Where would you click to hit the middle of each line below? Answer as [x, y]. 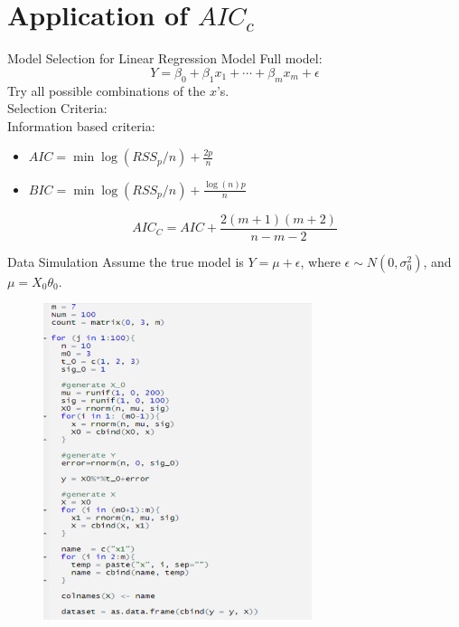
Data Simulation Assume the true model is [126, 261]
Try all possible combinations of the [107, 90]
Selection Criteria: [57, 108]
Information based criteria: [81, 125]
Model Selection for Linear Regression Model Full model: [165, 58]
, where [320, 261]
